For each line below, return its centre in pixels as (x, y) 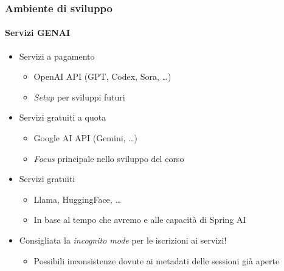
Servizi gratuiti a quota (63, 117)
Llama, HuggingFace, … (77, 199)
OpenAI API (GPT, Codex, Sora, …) (102, 76)
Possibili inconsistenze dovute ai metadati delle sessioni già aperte (157, 260)
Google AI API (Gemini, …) (85, 138)
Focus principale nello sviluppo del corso (109, 158)
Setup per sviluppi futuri (79, 97)
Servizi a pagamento (57, 56)
